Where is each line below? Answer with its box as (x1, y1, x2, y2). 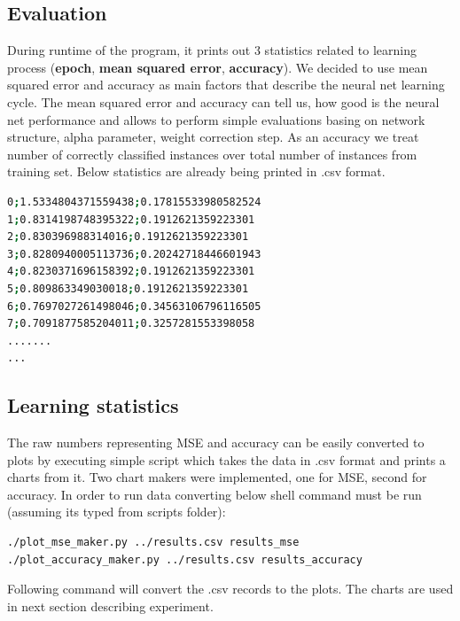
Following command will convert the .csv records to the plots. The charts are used (7, 579, 454, 598)
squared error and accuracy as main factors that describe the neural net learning (7, 75, 445, 94)
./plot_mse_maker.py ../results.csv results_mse (7, 536, 300, 549)
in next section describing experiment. (7, 596, 214, 615)
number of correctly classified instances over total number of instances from (7, 144, 417, 163)
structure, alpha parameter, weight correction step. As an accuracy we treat (7, 128, 419, 146)
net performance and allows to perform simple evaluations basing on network (7, 110, 425, 128)
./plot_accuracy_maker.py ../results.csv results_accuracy (7, 553, 363, 566)
